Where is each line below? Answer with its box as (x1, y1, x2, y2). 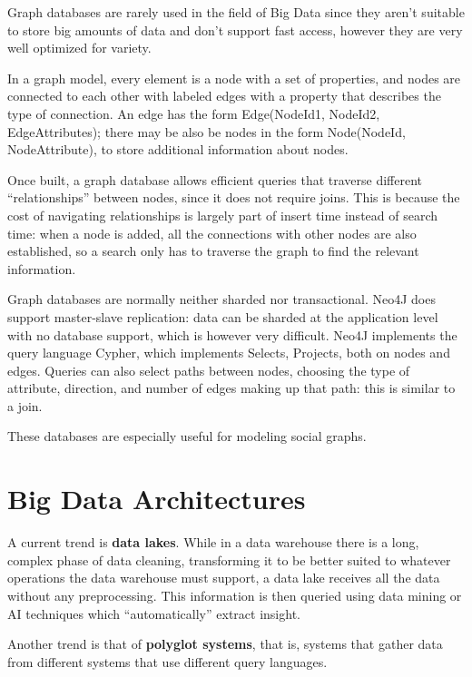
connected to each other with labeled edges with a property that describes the (7, 86, 441, 105)
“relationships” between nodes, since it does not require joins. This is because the (7, 188, 460, 207)
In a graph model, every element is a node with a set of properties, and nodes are (7, 68, 461, 87)
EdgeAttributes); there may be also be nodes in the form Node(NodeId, (7, 122, 406, 141)
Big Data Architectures (7, 480, 306, 517)
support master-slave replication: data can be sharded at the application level (7, 307, 438, 326)
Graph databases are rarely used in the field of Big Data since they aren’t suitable (7, 3, 465, 21)
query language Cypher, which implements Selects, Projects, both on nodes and (7, 343, 450, 362)
